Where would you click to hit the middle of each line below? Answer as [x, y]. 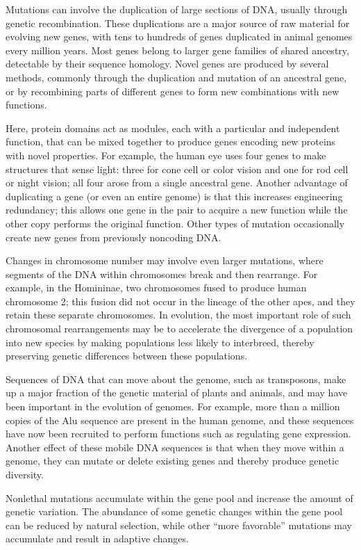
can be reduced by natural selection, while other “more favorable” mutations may [179, 525]
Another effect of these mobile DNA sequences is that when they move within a [175, 447]
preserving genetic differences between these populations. [127, 356]
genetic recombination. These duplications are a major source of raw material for [178, 23]
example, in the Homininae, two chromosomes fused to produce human [156, 288]
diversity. [25, 474]
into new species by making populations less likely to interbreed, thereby [160, 342]
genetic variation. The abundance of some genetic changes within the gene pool [174, 511]
